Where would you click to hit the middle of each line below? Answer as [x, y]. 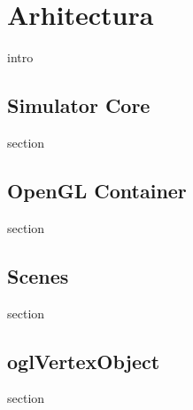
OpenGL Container [97, 190]
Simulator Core [79, 105]
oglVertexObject [84, 361]
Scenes [38, 275]
